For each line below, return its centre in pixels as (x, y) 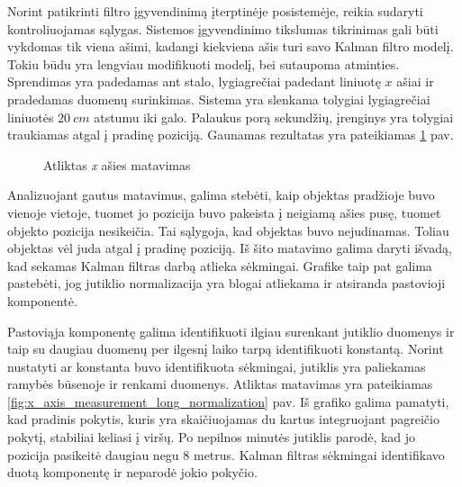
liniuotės (31, 117)
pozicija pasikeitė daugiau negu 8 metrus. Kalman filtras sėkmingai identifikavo (226, 454)
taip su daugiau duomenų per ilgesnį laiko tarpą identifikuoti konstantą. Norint (226, 349)
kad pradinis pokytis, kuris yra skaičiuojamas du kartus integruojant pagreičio (223, 419)
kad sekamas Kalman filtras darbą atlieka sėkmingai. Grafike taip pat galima (220, 265)
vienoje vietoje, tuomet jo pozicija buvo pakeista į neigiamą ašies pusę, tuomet (224, 212)
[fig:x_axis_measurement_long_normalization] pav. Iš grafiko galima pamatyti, (228, 401)
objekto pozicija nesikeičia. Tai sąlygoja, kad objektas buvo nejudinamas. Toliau (228, 230)
